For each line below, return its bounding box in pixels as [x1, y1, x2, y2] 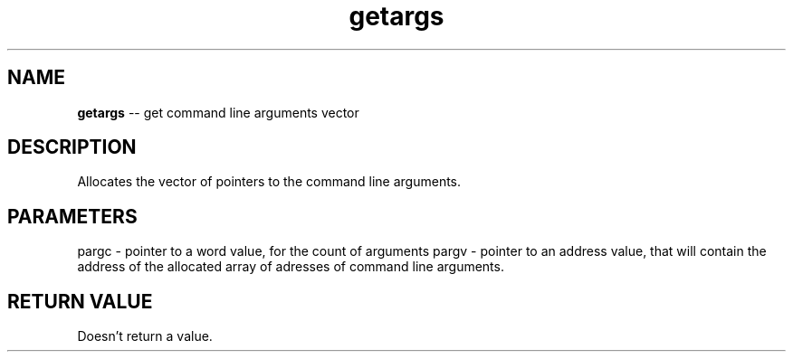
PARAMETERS [7, 204, 138, 228]
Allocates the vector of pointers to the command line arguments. [77, 174, 462, 190]
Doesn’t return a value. [77, 328, 213, 345]
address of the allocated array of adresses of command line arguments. [77, 259, 504, 275]
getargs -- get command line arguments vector [77, 104, 359, 120]
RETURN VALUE [7, 289, 153, 313]
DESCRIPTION [7, 136, 137, 159]
